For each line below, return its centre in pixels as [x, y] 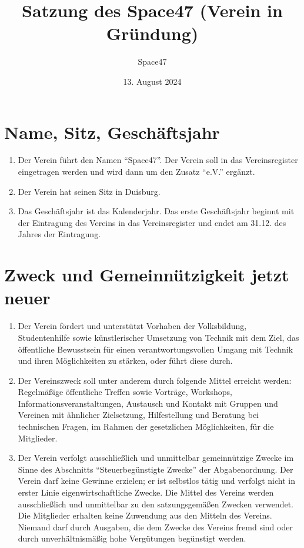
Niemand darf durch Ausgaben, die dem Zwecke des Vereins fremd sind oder [155, 527]
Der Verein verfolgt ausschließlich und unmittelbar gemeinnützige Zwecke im [156, 458]
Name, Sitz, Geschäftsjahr [112, 132]
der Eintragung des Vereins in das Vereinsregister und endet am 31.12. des [152, 222]
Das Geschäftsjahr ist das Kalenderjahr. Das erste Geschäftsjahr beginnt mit [156, 211]
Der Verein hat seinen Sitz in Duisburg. [89, 191]
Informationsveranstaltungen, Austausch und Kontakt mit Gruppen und [148, 403]
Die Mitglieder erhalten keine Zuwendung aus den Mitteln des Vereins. [145, 515]
